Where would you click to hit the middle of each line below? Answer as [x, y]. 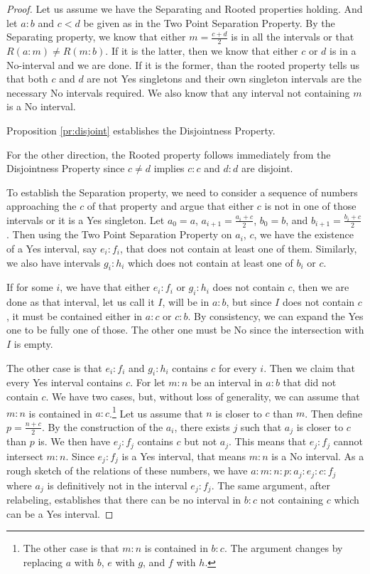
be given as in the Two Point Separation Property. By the [209, 22]
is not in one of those [310, 206]
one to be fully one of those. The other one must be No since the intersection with [185, 330]
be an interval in [227, 382]
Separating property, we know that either [96, 37]
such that [261, 426]
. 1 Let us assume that [156, 412]
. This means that [268, 441]
